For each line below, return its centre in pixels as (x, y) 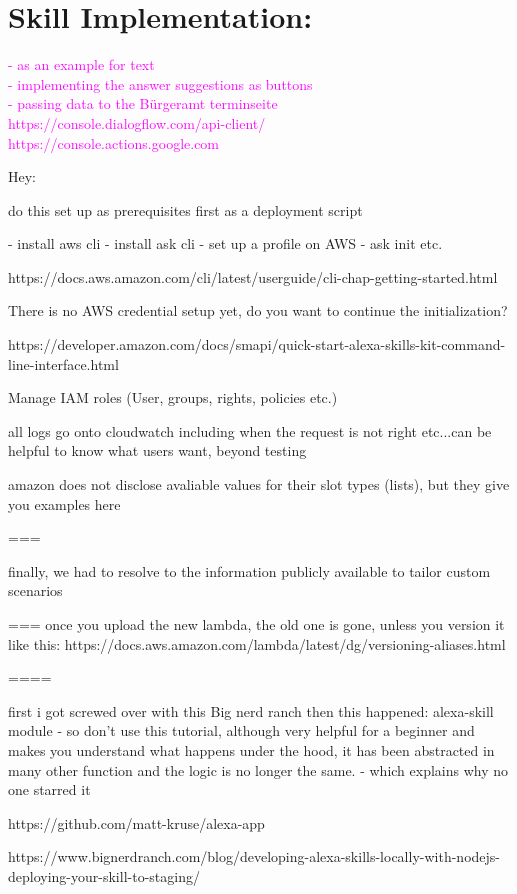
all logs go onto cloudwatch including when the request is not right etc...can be (250, 430)
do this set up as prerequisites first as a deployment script (185, 209)
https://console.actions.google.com (114, 142)
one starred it (49, 789)
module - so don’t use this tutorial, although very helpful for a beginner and (241, 730)
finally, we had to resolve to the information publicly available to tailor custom (249, 570)
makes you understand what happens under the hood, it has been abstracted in (251, 749)
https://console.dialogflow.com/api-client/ (137, 122)
